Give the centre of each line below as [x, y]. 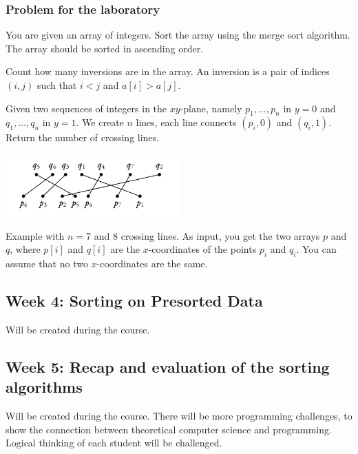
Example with [35, 235]
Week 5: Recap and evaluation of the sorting [168, 366]
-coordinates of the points [202, 249]
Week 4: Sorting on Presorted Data [134, 301]
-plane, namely [211, 108]
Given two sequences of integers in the [86, 108]
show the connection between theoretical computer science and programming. [169, 429]
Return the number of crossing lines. [82, 137]
